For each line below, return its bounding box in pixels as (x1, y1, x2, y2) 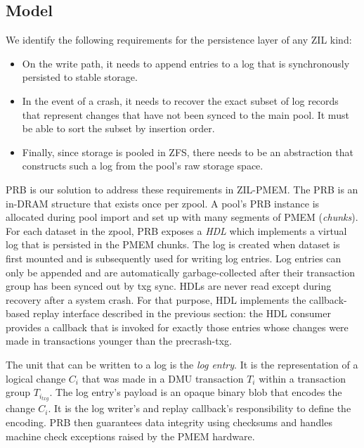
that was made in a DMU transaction (82, 371, 244, 385)
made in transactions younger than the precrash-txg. (6, 333, 233, 348)
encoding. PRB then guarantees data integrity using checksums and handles (6, 414, 332, 429)
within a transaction (259, 371, 346, 385)
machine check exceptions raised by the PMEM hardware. (6, 428, 255, 443)
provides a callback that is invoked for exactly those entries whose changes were (6, 319, 349, 334)
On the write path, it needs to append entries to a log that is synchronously (22, 56, 350, 70)
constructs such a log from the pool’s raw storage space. (22, 158, 264, 173)
